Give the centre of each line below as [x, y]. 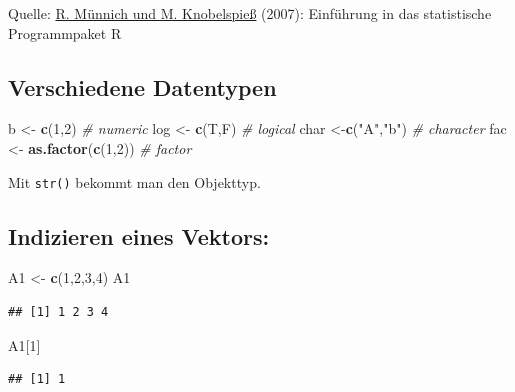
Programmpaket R [65, 32]
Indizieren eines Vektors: [139, 235]
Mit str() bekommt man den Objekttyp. [134, 181]
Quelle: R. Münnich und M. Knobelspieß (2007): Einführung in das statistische [250, 13]
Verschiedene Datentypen [142, 86]
